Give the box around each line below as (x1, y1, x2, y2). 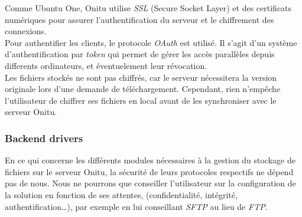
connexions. (5, 25, 47, 37)
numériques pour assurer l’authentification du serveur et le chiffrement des (5, 13, 274, 25)
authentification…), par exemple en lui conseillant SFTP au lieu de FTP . (5, 200, 268, 212)
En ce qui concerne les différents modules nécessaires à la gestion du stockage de (5, 154, 295, 166)
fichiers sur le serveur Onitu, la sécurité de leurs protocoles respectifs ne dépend (5, 165, 294, 177)
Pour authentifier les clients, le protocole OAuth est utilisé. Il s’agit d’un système (5, 36, 297, 48)
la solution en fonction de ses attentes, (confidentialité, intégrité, (5, 188, 238, 200)
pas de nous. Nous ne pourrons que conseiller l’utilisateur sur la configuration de (5, 177, 296, 189)
